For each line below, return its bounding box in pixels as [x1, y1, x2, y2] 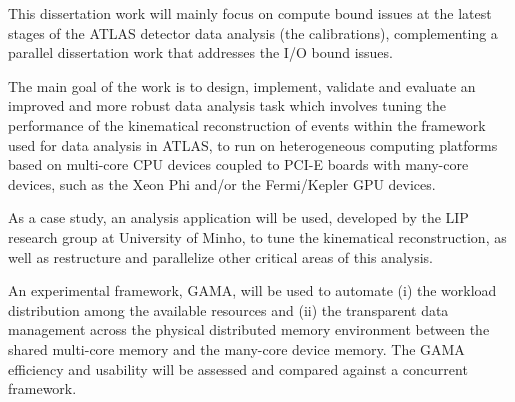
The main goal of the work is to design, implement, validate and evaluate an [8, 75, 476, 96]
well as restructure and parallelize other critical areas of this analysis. [8, 246, 433, 267]
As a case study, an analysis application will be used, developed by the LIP [8, 207, 469, 228]
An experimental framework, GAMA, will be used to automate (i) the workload [8, 280, 497, 301]
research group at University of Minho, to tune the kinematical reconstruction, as [8, 226, 507, 247]
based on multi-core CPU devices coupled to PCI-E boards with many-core [8, 154, 469, 175]
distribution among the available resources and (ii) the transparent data [8, 299, 449, 320]
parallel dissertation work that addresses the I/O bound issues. [8, 42, 393, 63]
